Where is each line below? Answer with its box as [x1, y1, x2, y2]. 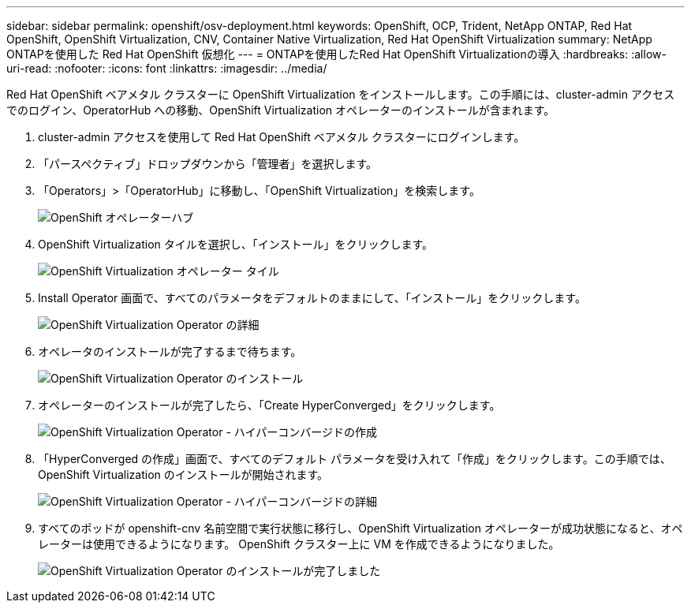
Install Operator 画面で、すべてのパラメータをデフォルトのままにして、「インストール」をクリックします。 [38, 291, 586, 304]
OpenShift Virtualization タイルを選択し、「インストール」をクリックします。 [38, 237, 434, 251]
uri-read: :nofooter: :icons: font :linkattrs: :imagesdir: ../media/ [6, 62, 327, 75]
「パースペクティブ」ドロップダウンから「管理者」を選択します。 [38, 157, 378, 170]
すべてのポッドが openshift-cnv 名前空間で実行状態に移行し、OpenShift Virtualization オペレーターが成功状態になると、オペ [38, 521, 683, 535]
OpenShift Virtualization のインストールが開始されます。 [38, 468, 329, 481]
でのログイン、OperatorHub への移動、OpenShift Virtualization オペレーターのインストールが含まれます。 [6, 103, 555, 117]
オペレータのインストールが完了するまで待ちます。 [38, 345, 302, 358]
